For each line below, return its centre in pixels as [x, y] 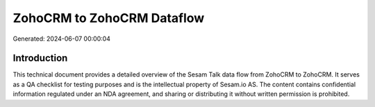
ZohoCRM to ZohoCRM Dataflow [109, 18]
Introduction [40, 58]
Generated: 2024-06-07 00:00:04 [62, 39]
